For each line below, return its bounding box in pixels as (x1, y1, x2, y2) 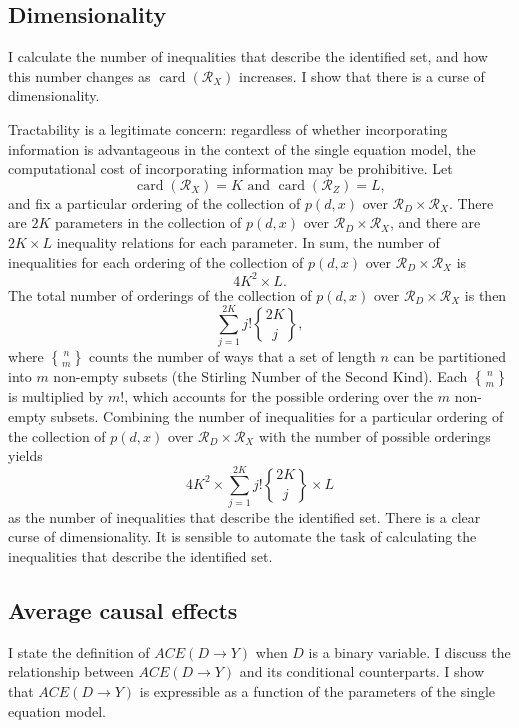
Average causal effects (8, 595, 238, 626)
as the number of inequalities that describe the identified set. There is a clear (8, 506, 481, 527)
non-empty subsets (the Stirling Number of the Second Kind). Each (53, 366, 468, 387)
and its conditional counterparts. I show (239, 661, 485, 682)
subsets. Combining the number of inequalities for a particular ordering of (50, 405, 504, 426)
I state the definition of (8, 641, 150, 662)
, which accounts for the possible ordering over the (124, 386, 434, 407)
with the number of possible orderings (258, 425, 491, 446)
